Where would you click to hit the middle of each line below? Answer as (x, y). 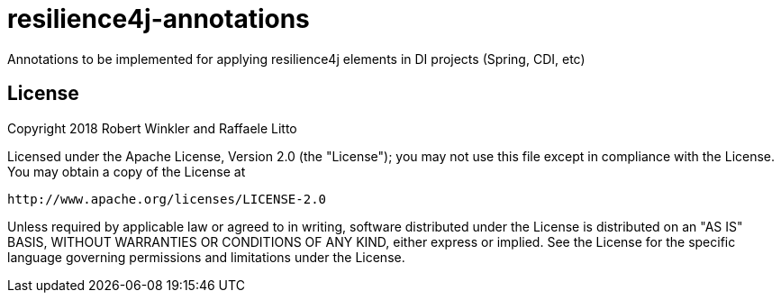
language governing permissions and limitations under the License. (206, 257)
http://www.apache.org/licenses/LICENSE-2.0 (167, 199)
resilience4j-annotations (159, 19)
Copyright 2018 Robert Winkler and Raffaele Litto (152, 128)
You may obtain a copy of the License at (127, 171)
